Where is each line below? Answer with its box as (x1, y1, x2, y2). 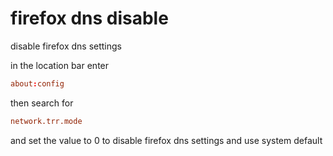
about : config (10, 78, 65, 89)
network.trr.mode (10, 116, 83, 126)
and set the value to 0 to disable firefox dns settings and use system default (10, 134, 323, 146)
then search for (10, 97, 74, 109)
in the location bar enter (10, 59, 110, 71)
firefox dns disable (10, 7, 169, 30)
